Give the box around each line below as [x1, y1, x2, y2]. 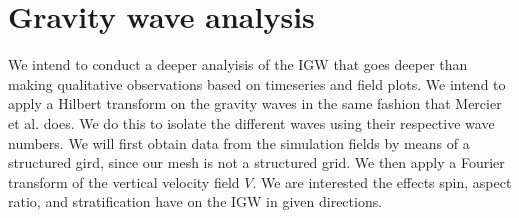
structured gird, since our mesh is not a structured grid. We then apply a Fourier [8, 152, 505, 173]
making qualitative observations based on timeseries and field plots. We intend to [8, 73, 506, 94]
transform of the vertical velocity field [8, 171, 240, 192]
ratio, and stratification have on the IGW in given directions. [8, 191, 383, 212]
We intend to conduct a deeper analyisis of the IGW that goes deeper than [8, 54, 468, 75]
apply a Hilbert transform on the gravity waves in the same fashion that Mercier [8, 93, 502, 114]
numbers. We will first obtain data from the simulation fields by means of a [8, 132, 470, 153]
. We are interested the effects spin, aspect [252, 171, 512, 192]
